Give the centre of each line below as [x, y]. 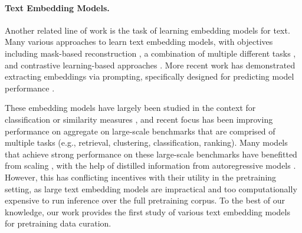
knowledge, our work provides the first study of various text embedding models [147, 211]
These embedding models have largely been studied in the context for [130, 108]
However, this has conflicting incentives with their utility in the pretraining [141, 177]
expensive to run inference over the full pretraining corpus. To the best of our [145, 200]
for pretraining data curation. [58, 223]
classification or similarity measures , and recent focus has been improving [139, 119]
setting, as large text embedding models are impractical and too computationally [151, 188]
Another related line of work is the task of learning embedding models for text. [147, 30]
